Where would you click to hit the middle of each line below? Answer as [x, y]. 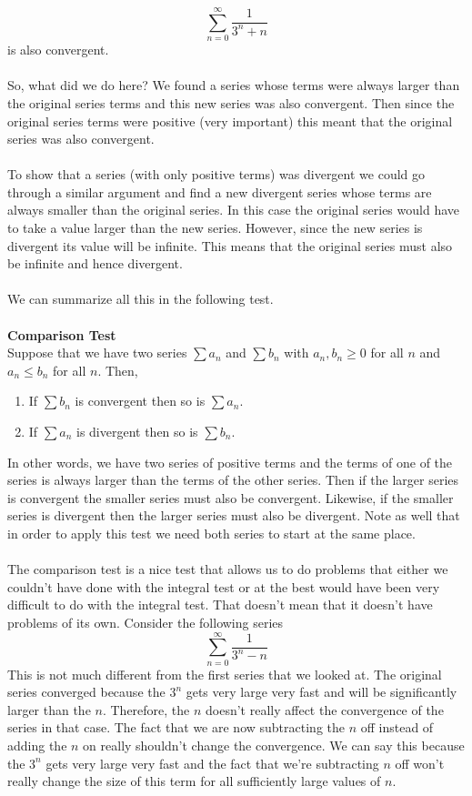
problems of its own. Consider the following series [146, 622]
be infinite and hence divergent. [95, 263]
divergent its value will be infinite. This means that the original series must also [230, 245]
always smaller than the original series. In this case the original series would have [233, 210]
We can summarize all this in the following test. [141, 299]
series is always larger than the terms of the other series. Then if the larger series [233, 480]
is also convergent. [58, 50]
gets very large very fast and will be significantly [321, 692]
